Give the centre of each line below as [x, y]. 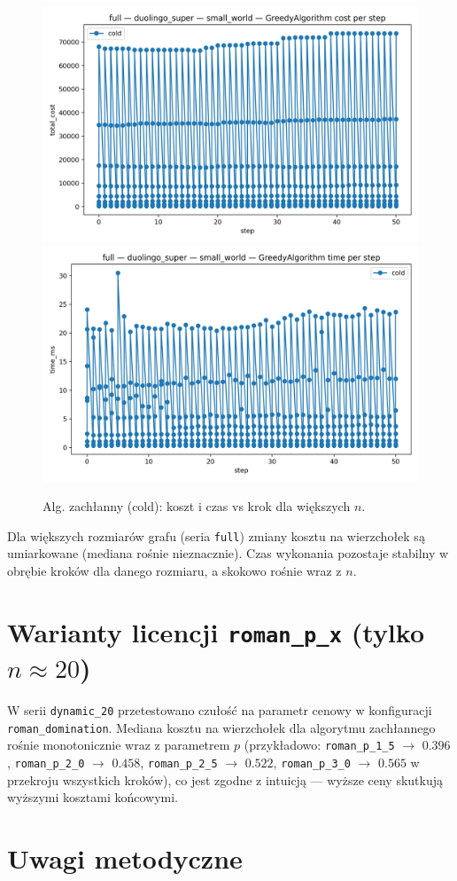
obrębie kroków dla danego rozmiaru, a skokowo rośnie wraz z [174, 571]
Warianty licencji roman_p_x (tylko [216, 631]
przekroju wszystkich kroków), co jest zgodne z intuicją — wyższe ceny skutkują [225, 779]
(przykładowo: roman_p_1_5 [319, 745]
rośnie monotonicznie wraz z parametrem [119, 745]
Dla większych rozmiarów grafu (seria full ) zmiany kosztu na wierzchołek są [216, 535]
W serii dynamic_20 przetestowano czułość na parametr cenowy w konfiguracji [220, 710]
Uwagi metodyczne [125, 858]
